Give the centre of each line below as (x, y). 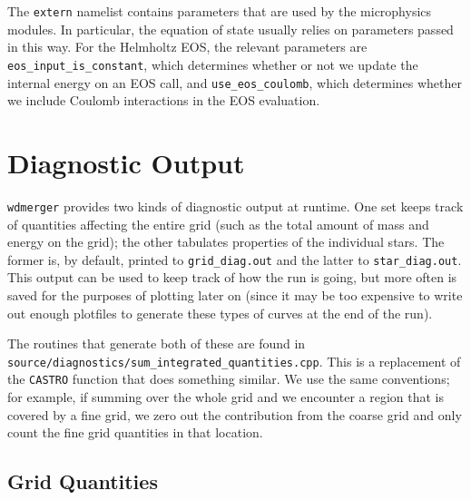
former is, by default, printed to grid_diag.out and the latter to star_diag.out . (235, 259)
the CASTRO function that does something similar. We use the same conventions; (229, 379)
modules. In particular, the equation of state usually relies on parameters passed (231, 29)
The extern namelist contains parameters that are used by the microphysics (220, 11)
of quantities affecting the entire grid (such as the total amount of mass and (218, 224)
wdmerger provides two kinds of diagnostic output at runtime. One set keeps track (235, 206)
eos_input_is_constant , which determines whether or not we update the (213, 64)
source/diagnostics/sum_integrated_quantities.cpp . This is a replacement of (234, 361)
